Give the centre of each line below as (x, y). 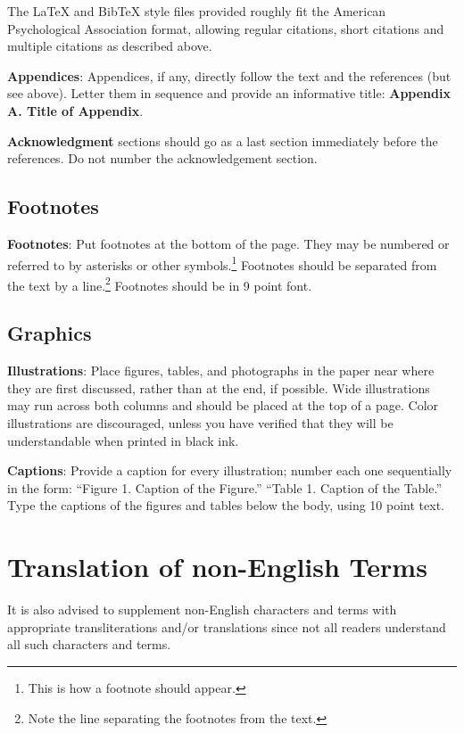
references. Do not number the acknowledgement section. (162, 158)
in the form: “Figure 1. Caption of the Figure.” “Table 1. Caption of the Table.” (225, 487)
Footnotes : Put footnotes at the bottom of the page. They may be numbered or (228, 243)
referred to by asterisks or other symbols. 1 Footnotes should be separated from (222, 263)
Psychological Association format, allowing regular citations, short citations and (226, 28)
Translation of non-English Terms (217, 567)
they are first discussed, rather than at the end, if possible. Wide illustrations (219, 387)
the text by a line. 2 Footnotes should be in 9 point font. (160, 284)
